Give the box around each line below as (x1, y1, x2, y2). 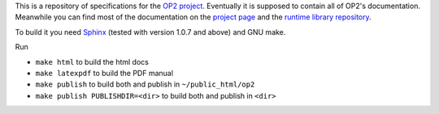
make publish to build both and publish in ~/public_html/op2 (35, 79, 255, 89)
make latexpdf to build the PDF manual (35, 68, 174, 78)
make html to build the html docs (35, 57, 150, 66)
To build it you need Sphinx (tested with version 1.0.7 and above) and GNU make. (15, 27, 286, 36)
